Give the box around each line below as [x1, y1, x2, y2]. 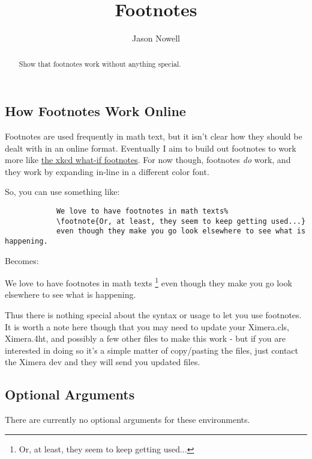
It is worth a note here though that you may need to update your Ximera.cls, [5, 320, 289, 333]
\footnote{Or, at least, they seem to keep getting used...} [56, 217, 306, 226]
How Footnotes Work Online [5, 102, 186, 120]
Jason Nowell [132, 32, 180, 45]
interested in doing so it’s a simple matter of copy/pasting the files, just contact [5, 343, 299, 356]
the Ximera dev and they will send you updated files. [5, 356, 200, 368]
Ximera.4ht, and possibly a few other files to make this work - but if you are [5, 332, 286, 345]
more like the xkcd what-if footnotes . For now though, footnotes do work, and [5, 153, 291, 166]
